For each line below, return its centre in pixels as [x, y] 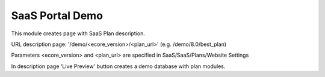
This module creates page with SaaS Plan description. [78, 33]
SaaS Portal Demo [57, 16]
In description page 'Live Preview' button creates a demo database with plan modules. [118, 66]
